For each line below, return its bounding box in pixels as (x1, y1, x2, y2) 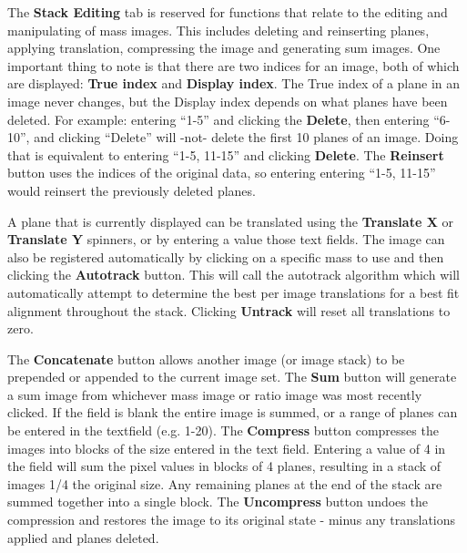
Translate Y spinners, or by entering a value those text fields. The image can (7, 230, 445, 249)
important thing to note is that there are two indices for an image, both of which (7, 56, 460, 75)
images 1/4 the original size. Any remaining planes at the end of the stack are (7, 474, 442, 493)
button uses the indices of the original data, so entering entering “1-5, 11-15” (7, 163, 436, 182)
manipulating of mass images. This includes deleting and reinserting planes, (7, 20, 430, 39)
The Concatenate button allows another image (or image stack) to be (7, 349, 405, 368)
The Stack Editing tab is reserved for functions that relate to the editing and (7, 3, 448, 21)
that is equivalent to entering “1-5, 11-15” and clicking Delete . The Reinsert (7, 145, 444, 164)
